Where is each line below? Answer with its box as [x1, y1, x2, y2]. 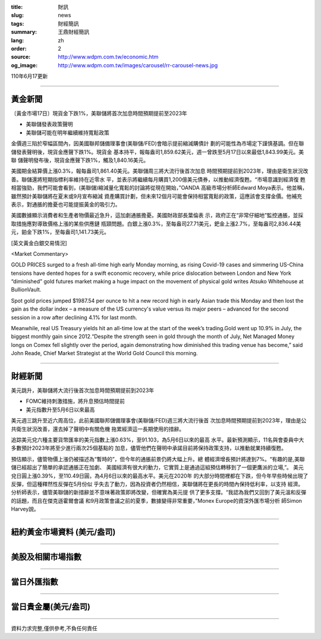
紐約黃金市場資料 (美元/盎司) [11, 527, 116, 537]
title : [11, 4, 23, 10]
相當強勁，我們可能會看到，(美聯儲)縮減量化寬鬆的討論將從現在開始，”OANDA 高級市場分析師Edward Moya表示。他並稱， [11, 184, 308, 192]
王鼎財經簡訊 [58, 29, 89, 36]
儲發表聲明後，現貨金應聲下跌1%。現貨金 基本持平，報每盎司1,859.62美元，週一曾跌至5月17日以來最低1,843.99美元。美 [11, 148, 304, 155]
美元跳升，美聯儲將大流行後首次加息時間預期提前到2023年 [11, 387, 155, 394]
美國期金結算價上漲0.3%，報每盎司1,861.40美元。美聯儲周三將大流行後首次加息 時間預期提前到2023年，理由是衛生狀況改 [11, 167, 309, 175]
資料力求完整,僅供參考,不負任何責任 [11, 625, 98, 632]
